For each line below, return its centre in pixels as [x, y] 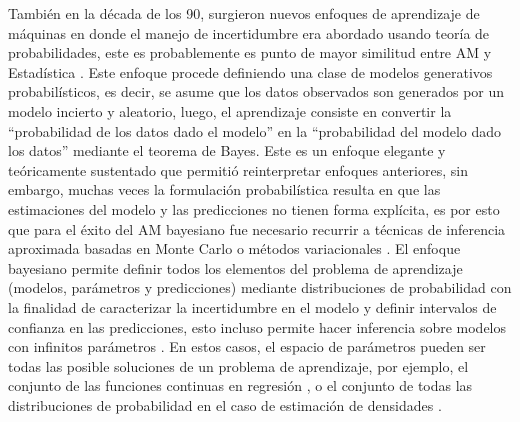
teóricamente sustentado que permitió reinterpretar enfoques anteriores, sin [238, 169]
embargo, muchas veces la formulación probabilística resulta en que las [224, 189]
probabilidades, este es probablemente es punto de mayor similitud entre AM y [250, 52]
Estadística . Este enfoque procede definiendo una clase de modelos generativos [250, 71]
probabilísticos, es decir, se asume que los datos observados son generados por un [256, 91]
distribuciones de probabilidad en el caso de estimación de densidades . [225, 404]
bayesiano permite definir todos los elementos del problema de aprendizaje [235, 267]
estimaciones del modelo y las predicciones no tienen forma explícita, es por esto [254, 208]
